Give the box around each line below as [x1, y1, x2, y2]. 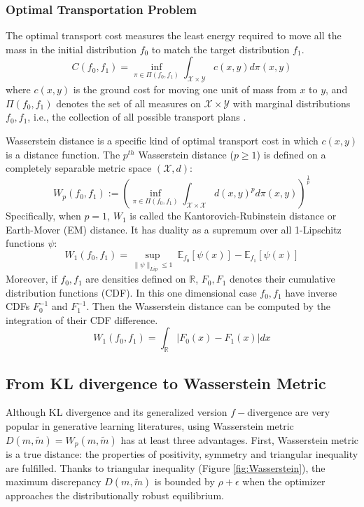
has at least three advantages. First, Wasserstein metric [120, 432, 359, 447]
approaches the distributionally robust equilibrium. [6, 488, 224, 503]
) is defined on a [256, 147, 326, 161]
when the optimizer [242, 474, 325, 489]
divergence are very [247, 405, 330, 419]
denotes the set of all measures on [56, 95, 201, 110]
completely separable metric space [6, 161, 152, 175]
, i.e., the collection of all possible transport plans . [27, 109, 246, 124]
